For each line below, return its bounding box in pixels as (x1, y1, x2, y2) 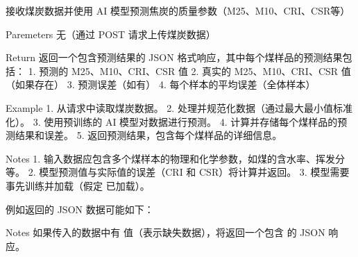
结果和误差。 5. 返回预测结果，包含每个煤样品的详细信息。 (15, 128, 282, 142)
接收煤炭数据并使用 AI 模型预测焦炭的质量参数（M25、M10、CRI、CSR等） (6, 3, 350, 17)
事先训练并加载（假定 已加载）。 (6, 178, 150, 192)
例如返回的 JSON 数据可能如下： (6, 201, 154, 216)
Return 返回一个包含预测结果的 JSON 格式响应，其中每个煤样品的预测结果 (6, 50, 343, 65)
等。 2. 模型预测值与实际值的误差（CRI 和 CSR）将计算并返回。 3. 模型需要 (6, 165, 350, 179)
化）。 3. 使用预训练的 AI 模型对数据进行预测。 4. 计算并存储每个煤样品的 (6, 114, 338, 128)
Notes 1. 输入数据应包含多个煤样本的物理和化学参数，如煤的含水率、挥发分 (6, 151, 345, 165)
